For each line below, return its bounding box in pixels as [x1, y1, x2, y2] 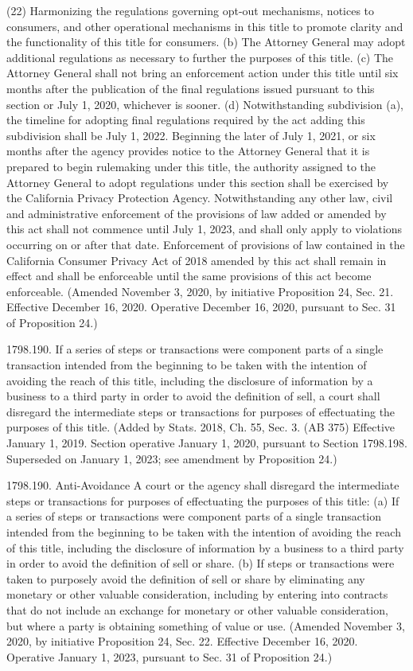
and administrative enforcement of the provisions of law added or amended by [6, 205, 387, 221]
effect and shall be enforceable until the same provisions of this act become [6, 267, 372, 284]
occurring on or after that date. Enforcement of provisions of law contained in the [6, 236, 405, 252]
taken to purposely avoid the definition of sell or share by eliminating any [6, 570, 365, 587]
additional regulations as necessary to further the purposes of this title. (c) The [6, 49, 394, 65]
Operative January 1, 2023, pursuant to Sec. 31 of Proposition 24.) [6, 648, 333, 665]
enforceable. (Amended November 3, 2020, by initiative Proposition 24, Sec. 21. [6, 283, 394, 299]
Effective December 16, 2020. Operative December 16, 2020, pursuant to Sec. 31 [6, 298, 396, 315]
